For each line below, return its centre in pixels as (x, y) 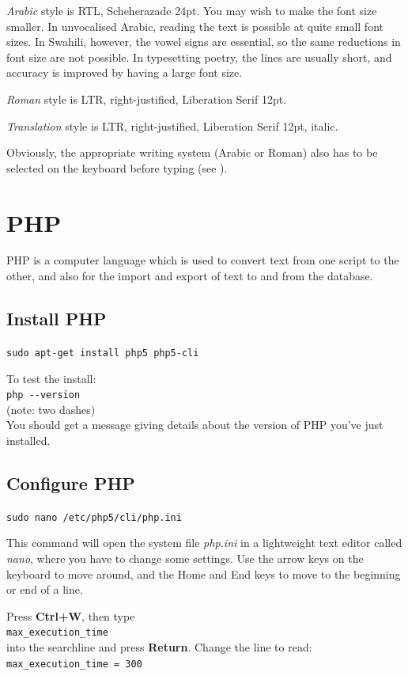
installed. (28, 440)
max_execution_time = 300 (74, 664)
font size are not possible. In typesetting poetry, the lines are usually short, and (199, 57)
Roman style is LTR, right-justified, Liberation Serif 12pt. (147, 99)
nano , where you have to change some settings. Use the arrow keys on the (185, 558)
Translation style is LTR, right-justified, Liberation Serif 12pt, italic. (172, 125)
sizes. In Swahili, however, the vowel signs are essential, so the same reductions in (204, 42)
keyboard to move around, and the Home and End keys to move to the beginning (204, 573)
